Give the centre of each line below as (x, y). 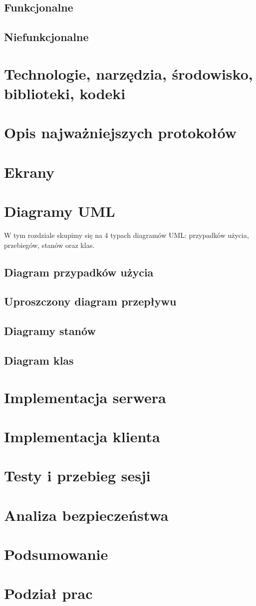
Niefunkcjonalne (46, 37)
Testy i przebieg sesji (77, 476)
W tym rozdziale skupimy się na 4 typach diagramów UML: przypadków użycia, (127, 235)
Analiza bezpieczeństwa (86, 515)
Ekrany (29, 172)
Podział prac (48, 593)
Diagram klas (39, 360)
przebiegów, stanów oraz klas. (49, 245)
